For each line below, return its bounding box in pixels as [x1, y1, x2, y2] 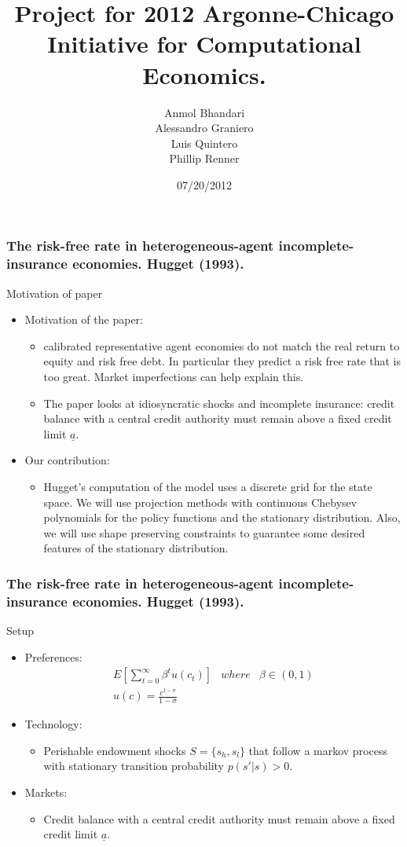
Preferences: [24, 648, 82, 665]
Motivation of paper [6, 284, 103, 301]
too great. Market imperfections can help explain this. [43, 368, 304, 385]
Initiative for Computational [47, 27, 361, 60]
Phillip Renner [169, 150, 240, 167]
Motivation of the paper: [24, 311, 143, 328]
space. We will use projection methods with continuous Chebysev [43, 493, 357, 510]
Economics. [142, 58, 266, 90]
